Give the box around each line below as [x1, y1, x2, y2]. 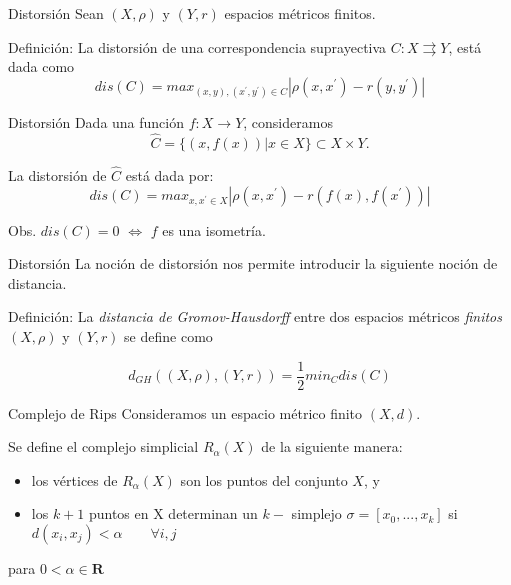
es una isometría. [162, 219, 266, 240]
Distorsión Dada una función [8, 111, 185, 132]
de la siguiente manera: [261, 436, 403, 457]
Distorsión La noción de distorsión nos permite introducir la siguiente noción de [8, 253, 498, 274]
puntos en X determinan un [88, 503, 258, 524]
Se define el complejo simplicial [8, 436, 199, 457]
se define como [124, 325, 213, 346]
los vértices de [31, 469, 118, 490]
